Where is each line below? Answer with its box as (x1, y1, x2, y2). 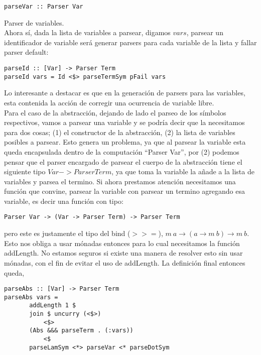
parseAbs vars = (4, 293, 58, 301)
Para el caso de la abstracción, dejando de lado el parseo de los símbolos (4, 107, 226, 117)
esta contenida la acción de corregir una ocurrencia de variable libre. (4, 97, 214, 107)
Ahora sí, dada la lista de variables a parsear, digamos (4, 27, 171, 38)
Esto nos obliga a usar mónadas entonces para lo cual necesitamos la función (4, 238, 240, 248)
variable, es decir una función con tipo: (4, 195, 123, 206)
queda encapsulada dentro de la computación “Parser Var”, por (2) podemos (4, 146, 239, 157)
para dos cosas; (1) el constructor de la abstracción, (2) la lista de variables (4, 127, 235, 137)
